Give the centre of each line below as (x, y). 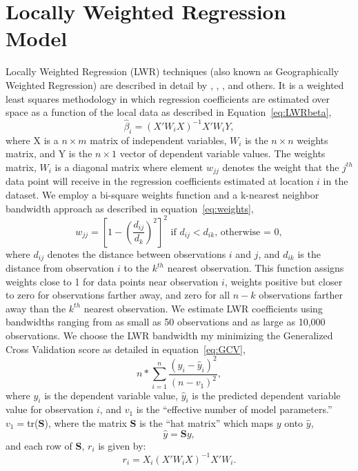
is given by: (122, 445)
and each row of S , (45, 445)
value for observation (50, 409)
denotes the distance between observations (137, 253)
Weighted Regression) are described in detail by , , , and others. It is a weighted (175, 84)
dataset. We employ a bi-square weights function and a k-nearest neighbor (162, 194)
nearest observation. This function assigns (256, 268)
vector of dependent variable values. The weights (222, 153)
